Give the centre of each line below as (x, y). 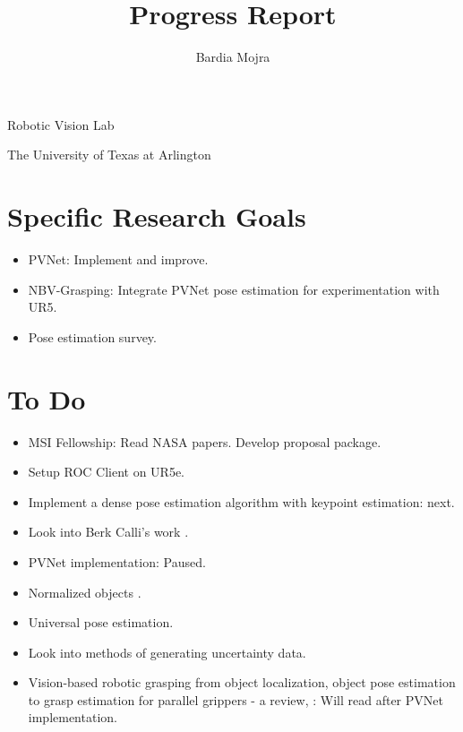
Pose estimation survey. (92, 336)
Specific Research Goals (157, 216)
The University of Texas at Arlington (109, 155)
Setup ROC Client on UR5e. (107, 472)
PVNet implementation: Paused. (117, 561)
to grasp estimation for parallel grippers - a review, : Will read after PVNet (236, 699)
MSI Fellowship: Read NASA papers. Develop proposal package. (205, 441)
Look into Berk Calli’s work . (108, 532)
